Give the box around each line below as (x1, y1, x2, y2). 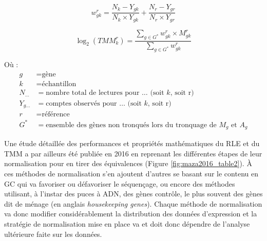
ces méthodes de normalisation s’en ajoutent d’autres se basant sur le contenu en (4, 168, 258, 179)
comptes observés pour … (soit (46, 99, 142, 107)
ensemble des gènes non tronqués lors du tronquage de (46, 121, 217, 129)
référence (42, 111, 70, 118)
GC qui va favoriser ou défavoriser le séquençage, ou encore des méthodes (4, 178, 235, 189)
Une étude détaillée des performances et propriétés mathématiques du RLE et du (4, 138, 260, 149)
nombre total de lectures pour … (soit (46, 89, 164, 96)
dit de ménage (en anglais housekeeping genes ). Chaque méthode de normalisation (4, 198, 262, 209)
